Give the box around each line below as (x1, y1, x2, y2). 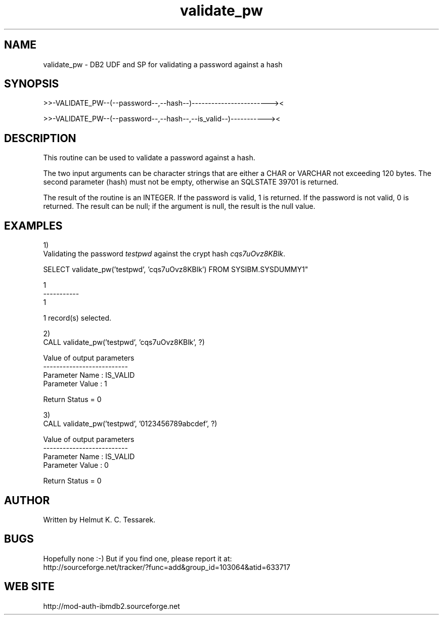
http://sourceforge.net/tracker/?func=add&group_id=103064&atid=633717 (43, 562, 290, 571)
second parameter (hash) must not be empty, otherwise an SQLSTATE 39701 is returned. (43, 178, 339, 187)
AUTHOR (4, 494, 50, 507)
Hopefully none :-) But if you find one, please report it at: (43, 554, 232, 563)
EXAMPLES (4, 219, 63, 232)
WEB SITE (4, 580, 55, 593)
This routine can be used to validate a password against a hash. (43, 153, 255, 162)
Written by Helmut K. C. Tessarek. (43, 515, 156, 524)
